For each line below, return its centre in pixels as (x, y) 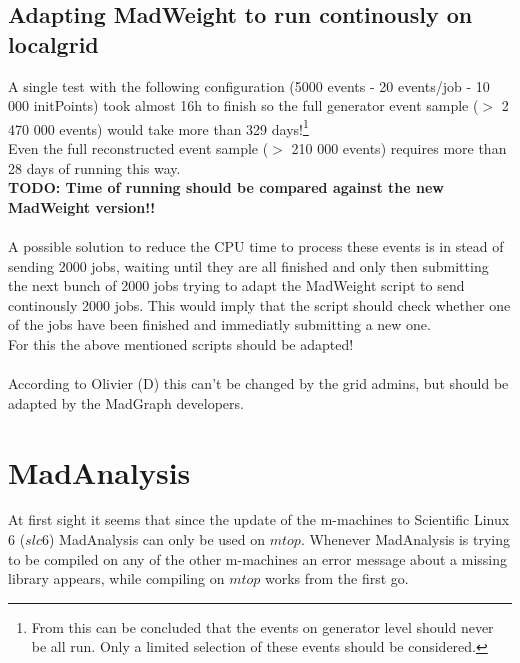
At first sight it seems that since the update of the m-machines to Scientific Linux (259, 519)
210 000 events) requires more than (399, 148)
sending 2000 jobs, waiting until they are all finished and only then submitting (248, 265)
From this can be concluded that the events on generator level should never (262, 626)
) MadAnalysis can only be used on (157, 539)
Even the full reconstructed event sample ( (138, 148)
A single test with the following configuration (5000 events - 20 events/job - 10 (249, 85)
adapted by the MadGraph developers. (126, 402)
